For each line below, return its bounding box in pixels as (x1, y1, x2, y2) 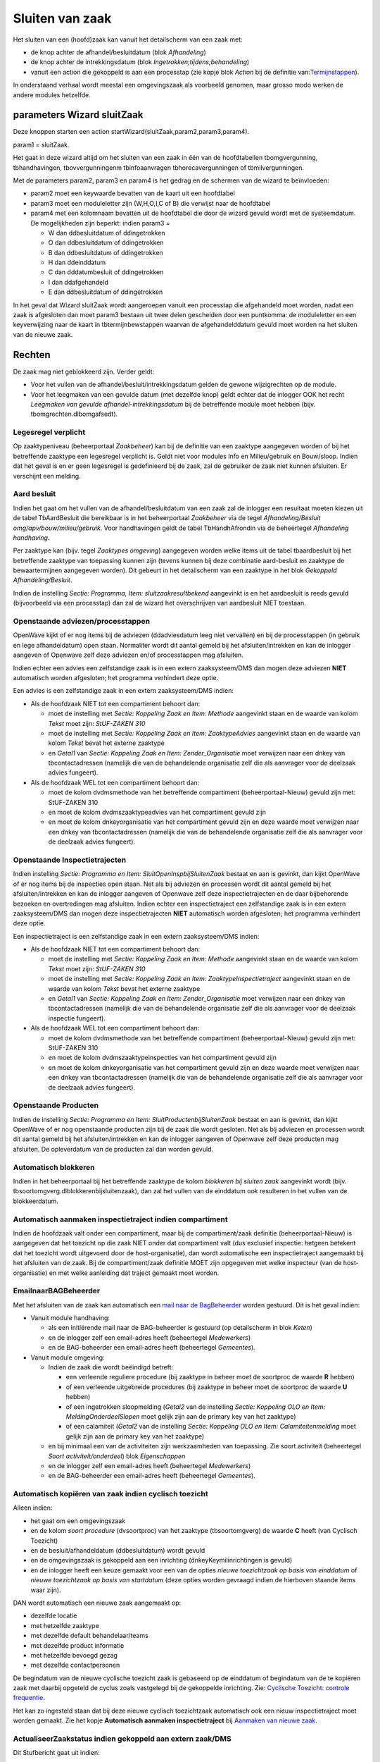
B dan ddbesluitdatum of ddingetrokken (48, 248, 163, 257)
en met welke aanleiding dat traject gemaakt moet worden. (49, 1269, 220, 1277)
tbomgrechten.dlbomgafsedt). (30, 409, 118, 419)
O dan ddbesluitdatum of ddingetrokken (48, 238, 165, 247)
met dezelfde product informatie (30, 1641, 125, 1649)
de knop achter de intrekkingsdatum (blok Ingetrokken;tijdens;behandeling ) (30, 58, 250, 66)
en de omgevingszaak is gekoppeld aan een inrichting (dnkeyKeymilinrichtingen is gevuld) (30, 1556, 293, 1565)
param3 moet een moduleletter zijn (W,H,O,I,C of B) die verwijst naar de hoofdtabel (30, 199, 271, 207)
